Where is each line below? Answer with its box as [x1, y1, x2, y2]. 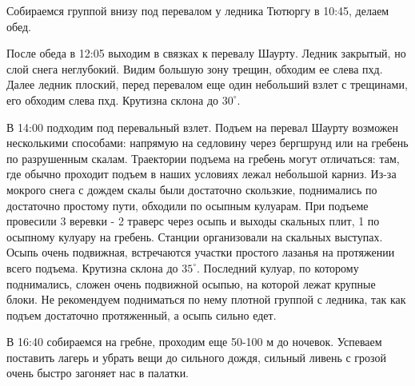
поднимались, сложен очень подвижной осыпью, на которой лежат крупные [6, 275, 376, 292]
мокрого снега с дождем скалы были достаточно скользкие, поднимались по [6, 181, 377, 197]
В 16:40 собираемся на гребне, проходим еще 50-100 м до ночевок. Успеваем [6, 333, 382, 350]
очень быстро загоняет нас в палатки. [6, 364, 190, 381]
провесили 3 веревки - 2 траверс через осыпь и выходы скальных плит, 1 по [6, 213, 380, 229]
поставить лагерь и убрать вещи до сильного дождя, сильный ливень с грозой [6, 348, 387, 365]
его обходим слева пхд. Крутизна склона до [6, 91, 219, 108]
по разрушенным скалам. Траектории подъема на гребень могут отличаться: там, [6, 149, 400, 166]
